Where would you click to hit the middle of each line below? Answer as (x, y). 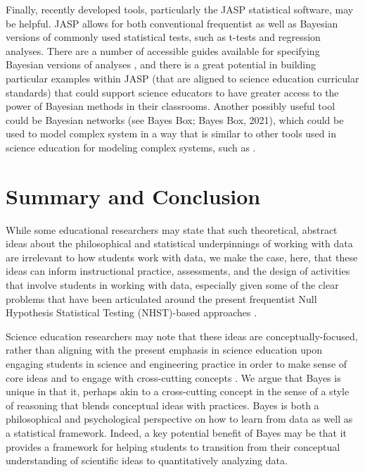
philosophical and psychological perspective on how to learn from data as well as (179, 419)
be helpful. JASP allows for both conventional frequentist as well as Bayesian (172, 23)
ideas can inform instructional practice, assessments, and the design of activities (178, 271)
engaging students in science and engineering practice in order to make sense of (177, 364)
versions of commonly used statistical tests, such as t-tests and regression (163, 37)
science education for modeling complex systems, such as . (131, 147)
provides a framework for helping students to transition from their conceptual (173, 446)
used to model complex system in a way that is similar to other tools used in (171, 133)
